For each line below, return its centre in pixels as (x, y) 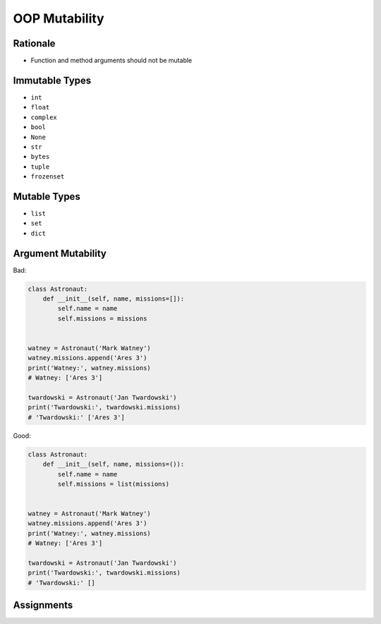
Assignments (43, 605)
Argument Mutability (60, 253)
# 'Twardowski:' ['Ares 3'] (76, 417)
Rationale (34, 43)
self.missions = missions (102, 318)
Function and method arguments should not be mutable (111, 61)
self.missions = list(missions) (113, 484)
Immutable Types (52, 80)
